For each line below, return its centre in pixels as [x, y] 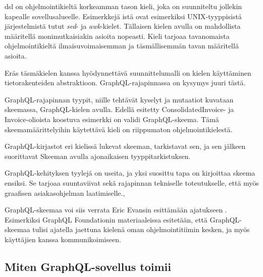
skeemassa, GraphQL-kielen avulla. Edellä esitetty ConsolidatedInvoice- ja [119, 109]
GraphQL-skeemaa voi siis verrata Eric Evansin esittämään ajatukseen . [116, 210]
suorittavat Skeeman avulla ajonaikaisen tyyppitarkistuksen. [98, 156]
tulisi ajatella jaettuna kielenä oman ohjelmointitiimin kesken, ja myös [141, 229]
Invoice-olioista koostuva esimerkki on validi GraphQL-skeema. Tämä [112, 119]
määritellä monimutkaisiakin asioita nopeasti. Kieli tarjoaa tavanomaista [117, 36]
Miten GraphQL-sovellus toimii [88, 266]
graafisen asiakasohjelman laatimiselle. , [65, 192]
